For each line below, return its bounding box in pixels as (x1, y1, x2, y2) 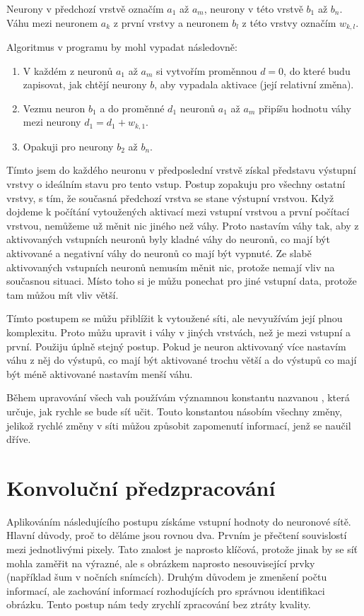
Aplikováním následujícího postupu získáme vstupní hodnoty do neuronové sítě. (6, 514, 351, 528)
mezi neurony (23, 114, 81, 129)
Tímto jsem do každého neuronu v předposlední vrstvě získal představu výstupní (6, 162, 356, 177)
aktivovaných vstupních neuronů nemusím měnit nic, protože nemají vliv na (6, 259, 335, 274)
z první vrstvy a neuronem (113, 15, 229, 30)
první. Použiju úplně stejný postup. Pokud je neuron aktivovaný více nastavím (6, 338, 346, 353)
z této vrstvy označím (242, 15, 336, 30)
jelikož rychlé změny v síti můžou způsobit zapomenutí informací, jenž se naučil (6, 417, 351, 432)
